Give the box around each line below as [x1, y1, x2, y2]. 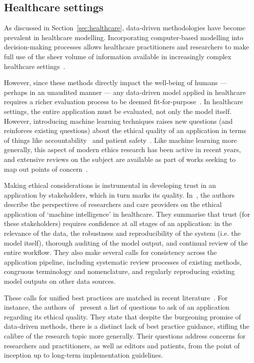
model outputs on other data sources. [4, 276, 116, 286]
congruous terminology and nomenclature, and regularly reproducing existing [4, 266, 235, 276]
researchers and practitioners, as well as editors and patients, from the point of [4, 340, 240, 350]
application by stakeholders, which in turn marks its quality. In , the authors [4, 189, 235, 200]
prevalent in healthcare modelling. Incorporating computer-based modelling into [4, 32, 243, 42]
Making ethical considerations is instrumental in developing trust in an [4, 180, 216, 190]
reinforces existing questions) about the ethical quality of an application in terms [4, 125, 246, 136]
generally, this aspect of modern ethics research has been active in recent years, [4, 144, 241, 155]
